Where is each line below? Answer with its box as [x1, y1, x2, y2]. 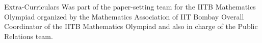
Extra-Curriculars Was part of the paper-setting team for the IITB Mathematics [4, 1, 256, 11]
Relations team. [4, 30, 53, 41]
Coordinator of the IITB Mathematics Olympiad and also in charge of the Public [4, 21, 258, 31]
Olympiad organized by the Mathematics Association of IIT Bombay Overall [4, 11, 244, 21]
